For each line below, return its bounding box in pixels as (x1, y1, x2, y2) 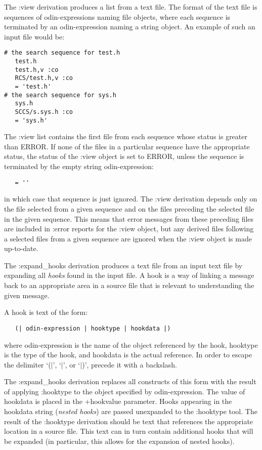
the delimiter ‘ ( (4, 359, 51, 370)
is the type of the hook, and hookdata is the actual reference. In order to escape (4, 349, 252, 360)
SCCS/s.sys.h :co (15, 108, 73, 115)
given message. (4, 290, 50, 300)
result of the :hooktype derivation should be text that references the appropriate (4, 416, 253, 426)
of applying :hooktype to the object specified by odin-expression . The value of (4, 386, 245, 396)
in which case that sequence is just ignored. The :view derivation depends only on (4, 193, 257, 204)
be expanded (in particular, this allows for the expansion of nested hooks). (4, 435, 235, 446)
